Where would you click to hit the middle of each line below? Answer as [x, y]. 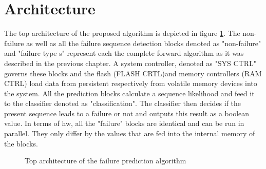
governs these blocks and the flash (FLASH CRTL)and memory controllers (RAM [133, 73]
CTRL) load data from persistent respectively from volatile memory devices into [131, 83]
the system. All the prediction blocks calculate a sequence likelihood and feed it [129, 93]
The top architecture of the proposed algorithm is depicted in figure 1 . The [122, 33]
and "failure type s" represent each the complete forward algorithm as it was [124, 53]
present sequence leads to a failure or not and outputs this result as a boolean [127, 113]
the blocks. [21, 143]
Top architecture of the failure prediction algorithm [106, 161]
